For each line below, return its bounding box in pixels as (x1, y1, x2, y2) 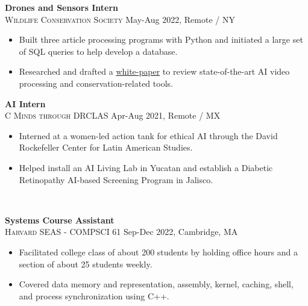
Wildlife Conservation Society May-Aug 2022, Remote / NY (5, 13, 235, 25)
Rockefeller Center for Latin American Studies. (19, 141, 193, 154)
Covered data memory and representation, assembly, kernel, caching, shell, (19, 278, 294, 290)
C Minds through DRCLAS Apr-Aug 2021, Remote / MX (5, 109, 221, 122)
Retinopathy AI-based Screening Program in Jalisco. (19, 173, 213, 186)
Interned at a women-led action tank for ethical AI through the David (19, 129, 278, 142)
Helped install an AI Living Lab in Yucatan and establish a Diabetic (19, 161, 273, 173)
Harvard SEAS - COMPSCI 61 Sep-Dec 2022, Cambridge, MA (5, 225, 238, 238)
